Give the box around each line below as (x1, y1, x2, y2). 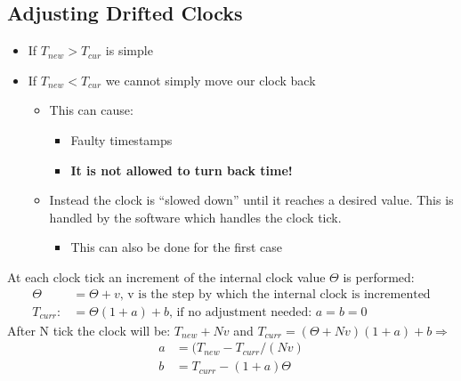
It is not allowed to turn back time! (70, 160, 293, 179)
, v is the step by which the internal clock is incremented (119, 288, 431, 301)
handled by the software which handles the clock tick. (49, 207, 342, 226)
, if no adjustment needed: (168, 305, 312, 319)
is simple (105, 41, 153, 60)
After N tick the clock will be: (7, 320, 171, 339)
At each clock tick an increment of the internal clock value (7, 267, 326, 286)
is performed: (343, 267, 415, 286)
